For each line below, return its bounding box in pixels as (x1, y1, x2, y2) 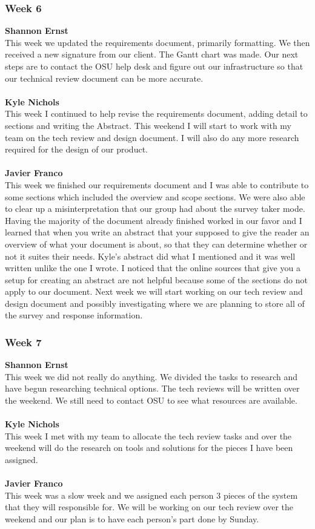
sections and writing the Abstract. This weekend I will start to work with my (5, 119, 292, 131)
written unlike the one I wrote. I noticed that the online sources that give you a (5, 261, 300, 274)
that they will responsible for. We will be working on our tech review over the (5, 501, 293, 513)
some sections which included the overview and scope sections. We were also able (5, 190, 305, 203)
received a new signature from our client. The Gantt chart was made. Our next (5, 48, 299, 61)
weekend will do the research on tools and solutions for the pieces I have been (5, 441, 293, 454)
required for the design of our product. (5, 143, 148, 156)
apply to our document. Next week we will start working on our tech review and (5, 285, 303, 298)
